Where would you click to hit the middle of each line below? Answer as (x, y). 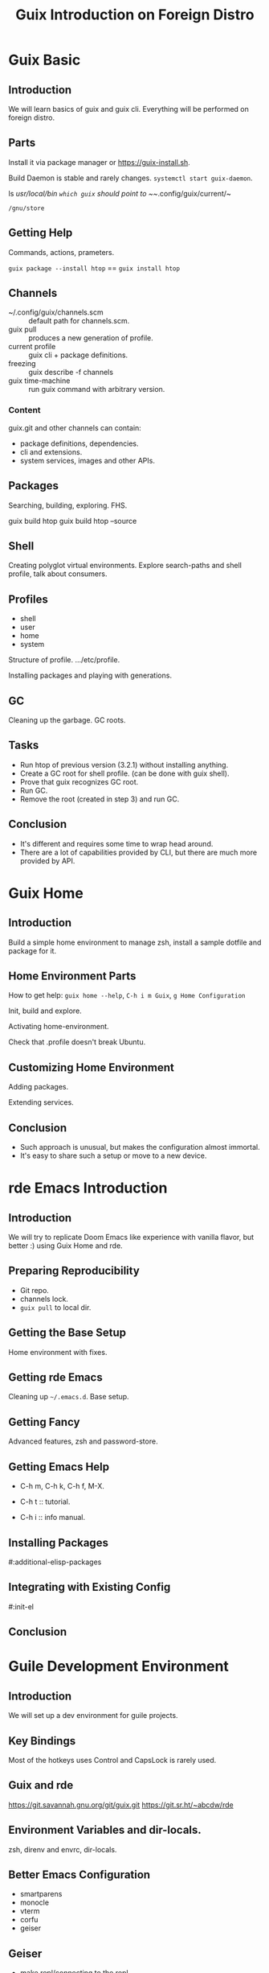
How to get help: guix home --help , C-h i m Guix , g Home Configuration (127, 995)
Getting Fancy (44, 1422)
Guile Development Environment (118, 1666)
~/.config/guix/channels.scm (56, 312)
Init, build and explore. (45, 1011)
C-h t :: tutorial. (45, 1501)
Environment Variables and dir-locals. (105, 1830)
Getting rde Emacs (55, 1378)
